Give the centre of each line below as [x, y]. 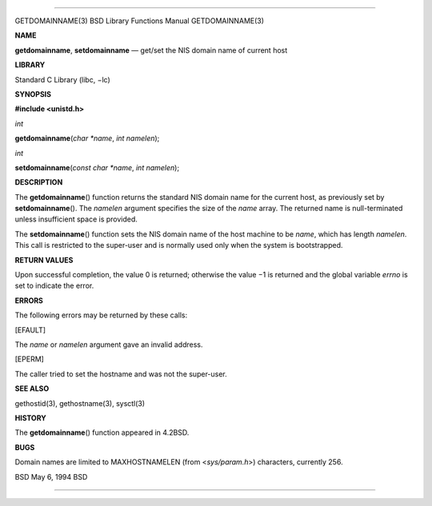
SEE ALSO [32, 388]
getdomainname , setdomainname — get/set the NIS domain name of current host [151, 50]
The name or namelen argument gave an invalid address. [109, 345]
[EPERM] [29, 359]
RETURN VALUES [44, 260]
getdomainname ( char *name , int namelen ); [87, 138]
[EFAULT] [30, 330]
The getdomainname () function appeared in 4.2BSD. [102, 432]
